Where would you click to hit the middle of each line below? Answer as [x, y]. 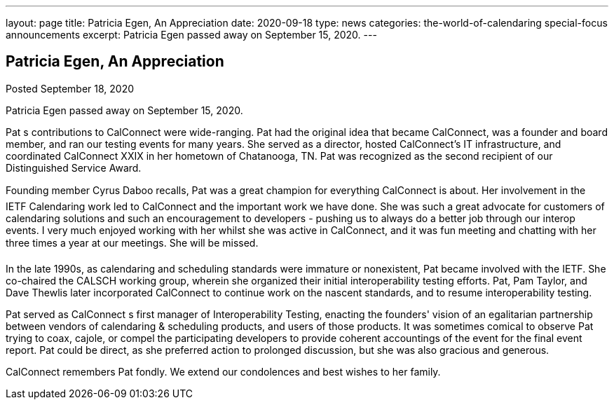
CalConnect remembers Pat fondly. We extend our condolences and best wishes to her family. [223, 371]
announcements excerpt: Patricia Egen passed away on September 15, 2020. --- [191, 35]
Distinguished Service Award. [74, 167]
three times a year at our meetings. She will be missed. [132, 242]
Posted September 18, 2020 [70, 88]
